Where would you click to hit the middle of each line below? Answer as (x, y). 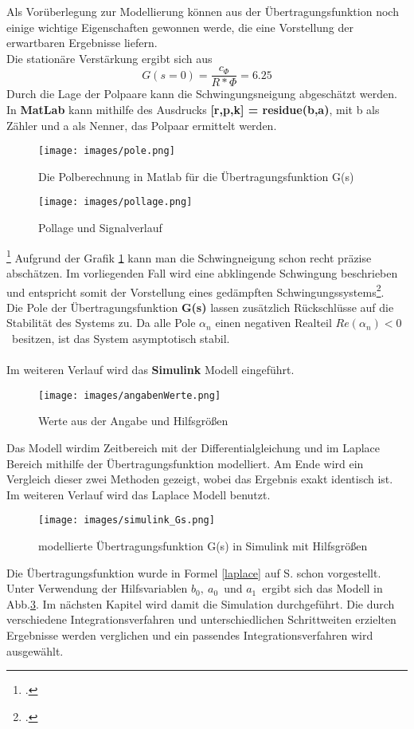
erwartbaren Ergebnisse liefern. (82, 43)
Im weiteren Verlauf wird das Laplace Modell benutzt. (139, 494)
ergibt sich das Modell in (322, 588)
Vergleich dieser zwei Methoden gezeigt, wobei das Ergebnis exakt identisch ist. (200, 479)
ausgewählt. (35, 650)
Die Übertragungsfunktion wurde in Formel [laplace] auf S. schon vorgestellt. (194, 572)
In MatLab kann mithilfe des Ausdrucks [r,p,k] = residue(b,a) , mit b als (193, 110)
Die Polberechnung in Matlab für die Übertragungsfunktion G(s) (196, 176)
